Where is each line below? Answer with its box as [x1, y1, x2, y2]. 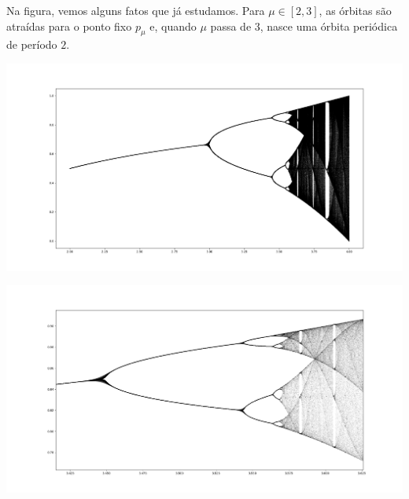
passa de [210, 17, 252, 34]
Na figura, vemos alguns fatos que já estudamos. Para [6, 2, 265, 18]
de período [6, 36, 57, 53]
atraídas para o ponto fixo [6, 17, 132, 34]
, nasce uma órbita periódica [260, 17, 398, 34]
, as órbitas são [319, 2, 392, 18]
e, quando [149, 17, 197, 34]
